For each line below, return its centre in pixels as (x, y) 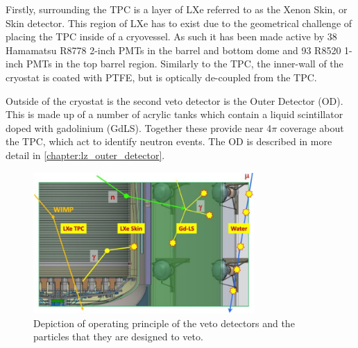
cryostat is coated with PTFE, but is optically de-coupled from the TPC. (161, 77)
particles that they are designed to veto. (118, 337)
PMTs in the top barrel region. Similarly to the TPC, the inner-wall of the (185, 64)
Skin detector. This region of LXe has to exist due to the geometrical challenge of (179, 23)
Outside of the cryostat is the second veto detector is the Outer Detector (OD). (174, 100)
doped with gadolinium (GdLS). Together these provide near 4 (139, 127)
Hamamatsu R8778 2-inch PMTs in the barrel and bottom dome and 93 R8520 (173, 50)
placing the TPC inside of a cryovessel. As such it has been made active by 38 (171, 36)
